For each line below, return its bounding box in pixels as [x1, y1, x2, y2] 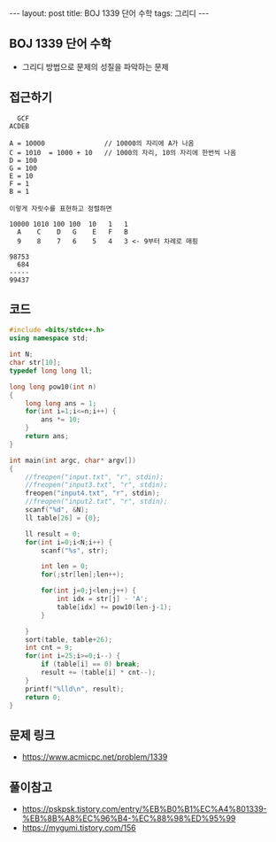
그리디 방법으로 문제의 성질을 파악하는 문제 [21, 61, 170, 72]
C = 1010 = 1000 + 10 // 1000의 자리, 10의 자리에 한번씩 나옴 [9, 148, 237, 157]
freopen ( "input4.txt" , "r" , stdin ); [25, 489, 161, 498]
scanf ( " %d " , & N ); [25, 506, 89, 514]
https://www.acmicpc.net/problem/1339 [21, 752, 168, 762]
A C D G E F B [17, 228, 128, 236]
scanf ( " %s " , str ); [41, 546, 109, 555]
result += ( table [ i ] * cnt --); [41, 668, 157, 677]
